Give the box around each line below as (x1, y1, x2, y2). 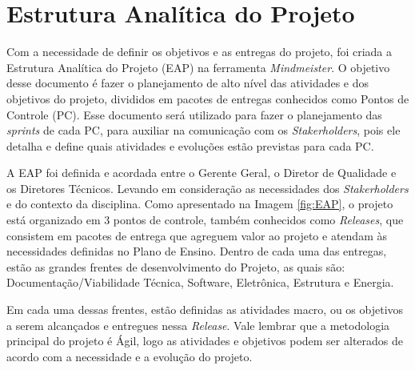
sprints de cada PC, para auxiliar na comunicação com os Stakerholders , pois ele (6, 122, 401, 139)
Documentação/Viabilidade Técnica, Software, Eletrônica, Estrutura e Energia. (6, 274, 394, 291)
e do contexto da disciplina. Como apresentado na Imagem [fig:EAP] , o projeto (6, 195, 393, 212)
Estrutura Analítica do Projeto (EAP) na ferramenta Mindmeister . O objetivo (6, 58, 390, 75)
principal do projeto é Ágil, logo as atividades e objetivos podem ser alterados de (6, 332, 403, 349)
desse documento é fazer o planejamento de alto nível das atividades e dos (6, 74, 369, 91)
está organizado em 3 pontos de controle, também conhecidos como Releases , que (6, 211, 404, 228)
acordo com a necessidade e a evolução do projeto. (6, 348, 253, 364)
